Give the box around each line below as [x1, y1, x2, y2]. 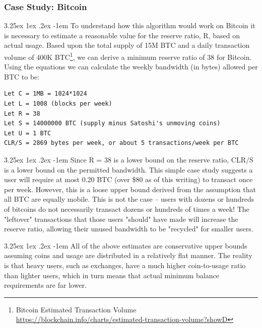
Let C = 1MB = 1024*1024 [4, 90, 87, 98]
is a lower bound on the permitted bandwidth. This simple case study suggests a [4, 164, 253, 175]
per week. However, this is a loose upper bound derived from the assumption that [4, 184, 256, 194]
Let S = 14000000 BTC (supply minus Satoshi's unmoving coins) [4, 120, 221, 127]
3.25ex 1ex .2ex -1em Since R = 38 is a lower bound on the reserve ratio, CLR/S [4, 154, 253, 165]
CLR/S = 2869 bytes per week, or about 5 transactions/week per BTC [4, 139, 239, 147]
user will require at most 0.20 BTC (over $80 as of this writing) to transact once [4, 174, 253, 185]
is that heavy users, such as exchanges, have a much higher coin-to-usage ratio [4, 260, 246, 270]
